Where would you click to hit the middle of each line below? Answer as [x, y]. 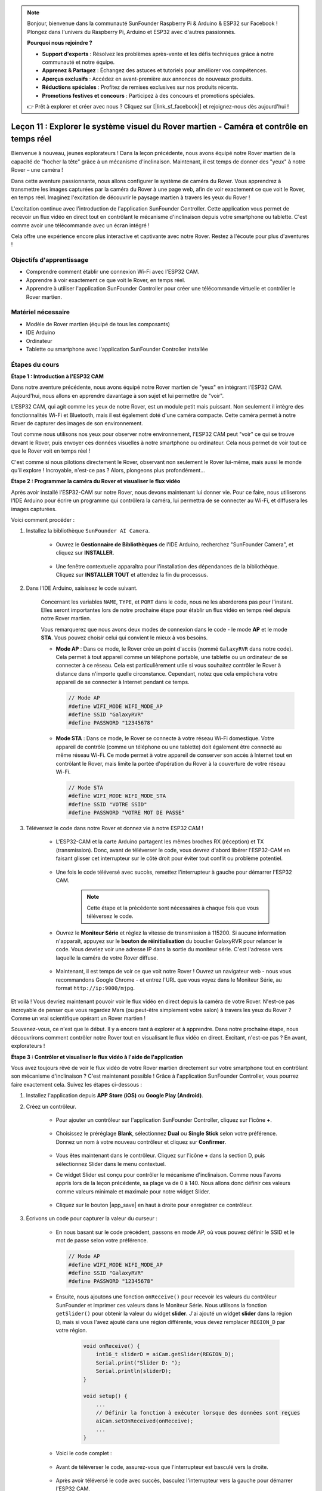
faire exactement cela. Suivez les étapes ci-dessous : [77, 1084]
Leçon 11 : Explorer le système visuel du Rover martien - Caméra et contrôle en [160, 126]
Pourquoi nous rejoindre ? [60, 43]
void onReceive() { [112, 1346]
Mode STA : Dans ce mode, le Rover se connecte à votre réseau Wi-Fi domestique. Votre [165, 738]
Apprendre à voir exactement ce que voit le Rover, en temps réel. [106, 280]
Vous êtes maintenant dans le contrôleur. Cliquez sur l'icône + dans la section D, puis [160, 1156]
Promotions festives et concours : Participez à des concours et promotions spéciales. [148, 95]
